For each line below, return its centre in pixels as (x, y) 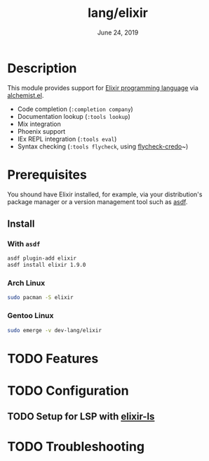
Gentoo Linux (31, 316)
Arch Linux (26, 283)
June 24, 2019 (118, 32)
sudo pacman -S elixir (40, 298)
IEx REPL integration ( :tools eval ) (67, 139)
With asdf (24, 244)
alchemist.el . (26, 95)
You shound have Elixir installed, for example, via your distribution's (105, 194)
